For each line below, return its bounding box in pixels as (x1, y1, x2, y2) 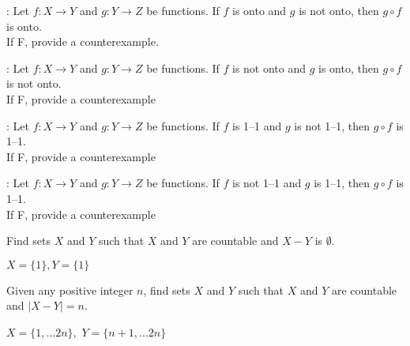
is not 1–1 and (232, 175, 302, 191)
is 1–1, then (314, 175, 371, 191)
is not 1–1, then (294, 117, 371, 134)
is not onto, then (299, 2, 379, 18)
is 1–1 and (232, 117, 282, 134)
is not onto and (232, 59, 307, 76)
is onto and (232, 2, 287, 18)
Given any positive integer (6, 281, 134, 298)
